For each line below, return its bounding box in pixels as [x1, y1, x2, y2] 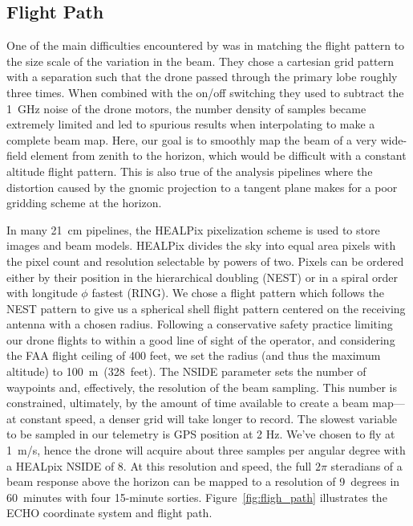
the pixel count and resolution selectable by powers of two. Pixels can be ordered [6, 252, 404, 269]
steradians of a [330, 457, 403, 474]
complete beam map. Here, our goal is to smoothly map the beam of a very [6, 131, 377, 148]
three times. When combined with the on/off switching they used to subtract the [6, 84, 404, 100]
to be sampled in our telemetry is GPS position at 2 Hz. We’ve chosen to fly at [6, 426, 395, 442]
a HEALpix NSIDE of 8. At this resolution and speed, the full [6, 457, 312, 474]
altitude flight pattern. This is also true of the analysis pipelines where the [6, 162, 373, 179]
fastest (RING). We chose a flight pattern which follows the [91, 284, 384, 301]
